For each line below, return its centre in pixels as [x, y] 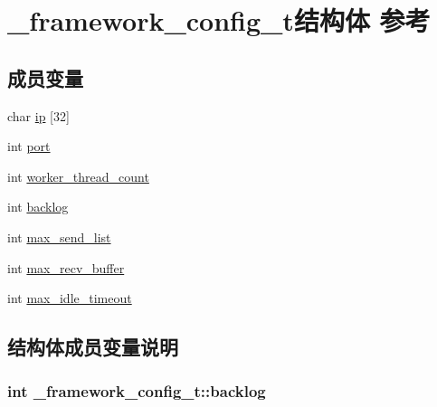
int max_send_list [59, 237]
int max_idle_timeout [70, 298]
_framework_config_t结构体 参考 [219, 20]
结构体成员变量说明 [93, 347]
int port [29, 146]
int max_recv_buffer [66, 267]
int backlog [38, 207]
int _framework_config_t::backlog [137, 391]
